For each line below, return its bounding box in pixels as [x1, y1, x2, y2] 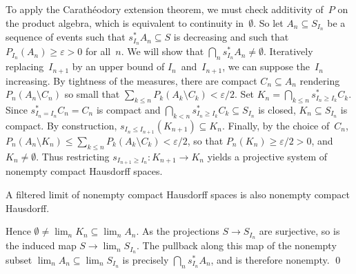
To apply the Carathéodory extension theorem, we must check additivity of [6, 2, 324, 16]
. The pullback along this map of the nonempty [136, 238, 337, 253]
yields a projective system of [207, 149, 327, 163]
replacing [6, 59, 44, 74]
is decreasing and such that [173, 30, 289, 44]
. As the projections [136, 224, 219, 238]
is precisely [122, 252, 169, 266]
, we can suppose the [222, 59, 310, 74]
